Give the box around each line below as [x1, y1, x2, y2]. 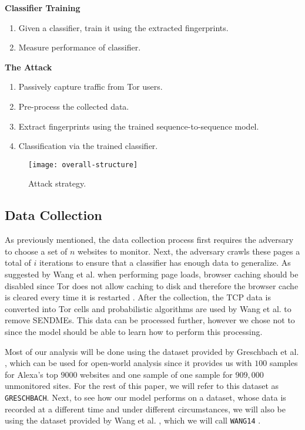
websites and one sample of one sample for [80, 368, 233, 380]
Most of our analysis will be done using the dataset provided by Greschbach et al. [5, 345, 299, 357]
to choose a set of [5, 245, 68, 257]
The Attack [5, 60, 52, 73]
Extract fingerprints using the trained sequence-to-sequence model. [18, 120, 259, 132]
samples [269, 357, 298, 369]
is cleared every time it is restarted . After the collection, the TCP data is [5, 291, 271, 303]
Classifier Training [5, 2, 81, 13]
